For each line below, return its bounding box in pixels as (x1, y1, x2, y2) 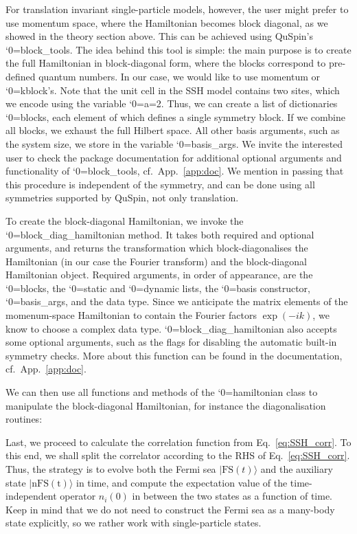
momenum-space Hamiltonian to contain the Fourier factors (5, 308, 257, 322)
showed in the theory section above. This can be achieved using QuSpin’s (5, 29, 314, 43)
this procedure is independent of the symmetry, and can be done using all (5, 177, 315, 191)
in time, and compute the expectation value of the (76, 475, 288, 489)
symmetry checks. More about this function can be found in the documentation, (5, 348, 343, 362)
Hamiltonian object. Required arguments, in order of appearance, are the (5, 267, 313, 282)
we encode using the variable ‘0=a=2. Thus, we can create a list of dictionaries (5, 96, 338, 111)
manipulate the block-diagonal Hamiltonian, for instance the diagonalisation (5, 398, 326, 412)
